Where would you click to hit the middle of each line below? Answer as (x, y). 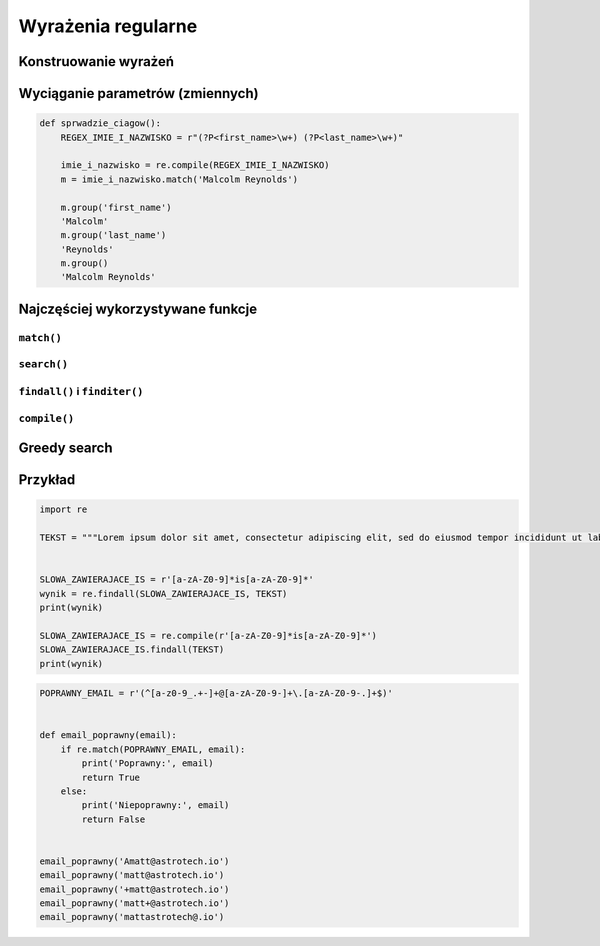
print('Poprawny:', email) (147, 763)
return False (113, 819)
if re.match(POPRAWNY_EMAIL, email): (153, 749)
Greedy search (66, 448)
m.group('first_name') (116, 207)
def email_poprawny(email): (108, 735)
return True (110, 777)
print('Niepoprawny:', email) (155, 805)
